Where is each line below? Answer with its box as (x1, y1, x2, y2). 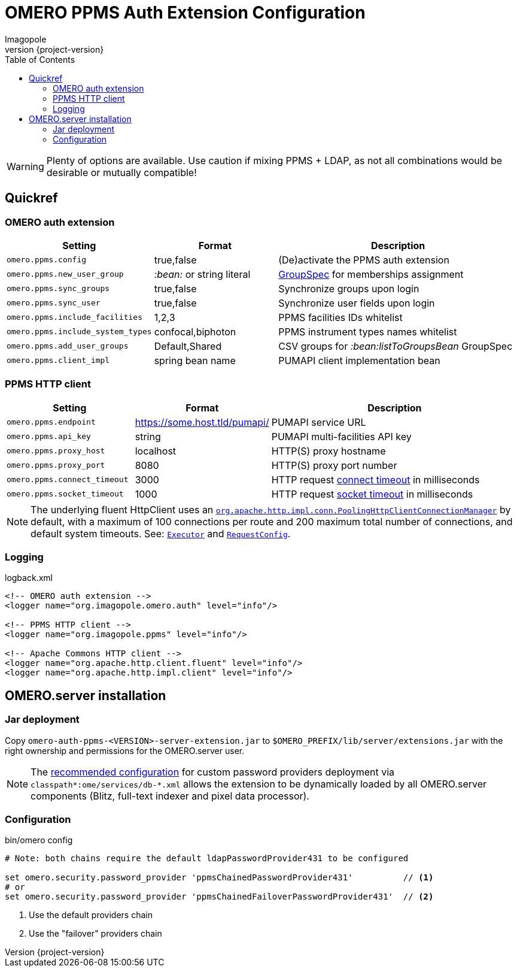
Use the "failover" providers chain (29, 928, 162, 939)
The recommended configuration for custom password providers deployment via (31, 765, 395, 778)
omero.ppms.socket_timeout (7, 489, 124, 499)
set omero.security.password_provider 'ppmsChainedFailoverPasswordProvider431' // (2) (5, 892, 434, 902)
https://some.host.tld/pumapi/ (135, 416, 269, 428)
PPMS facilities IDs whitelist (278, 311, 403, 323)
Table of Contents (5, 54, 75, 65)
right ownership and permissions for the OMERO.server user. (5, 745, 245, 756)
